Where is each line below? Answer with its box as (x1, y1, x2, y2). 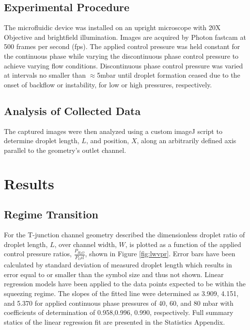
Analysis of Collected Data (4, 103, 141, 118)
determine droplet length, (4, 135, 79, 146)
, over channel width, (54, 239, 117, 249)
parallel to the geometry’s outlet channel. (4, 145, 126, 155)
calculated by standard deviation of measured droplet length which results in (4, 260, 232, 270)
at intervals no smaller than (4, 70, 86, 80)
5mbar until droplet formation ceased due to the (97, 70, 240, 80)
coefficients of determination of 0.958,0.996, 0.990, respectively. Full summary (4, 307, 234, 317)
